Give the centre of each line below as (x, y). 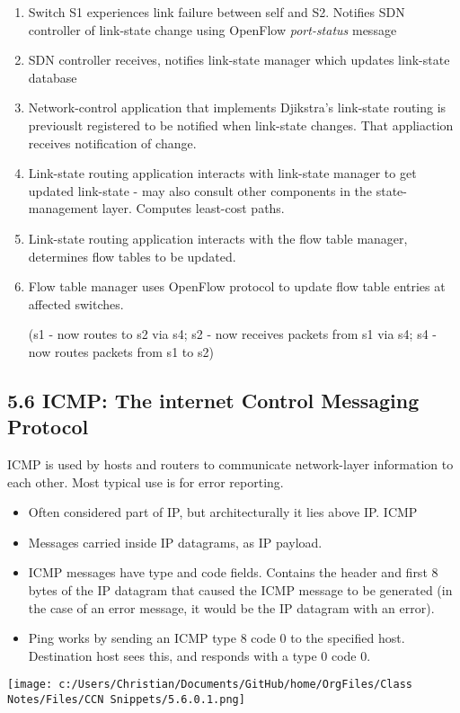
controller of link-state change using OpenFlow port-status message (212, 29)
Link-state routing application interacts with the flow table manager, (218, 238)
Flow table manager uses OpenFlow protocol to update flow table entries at (237, 286)
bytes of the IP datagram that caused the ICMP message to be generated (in (240, 590)
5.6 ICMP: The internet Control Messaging (213, 400)
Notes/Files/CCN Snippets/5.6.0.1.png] (126, 700)
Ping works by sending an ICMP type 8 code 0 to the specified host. (217, 638)
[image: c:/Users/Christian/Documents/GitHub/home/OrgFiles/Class (210, 685)
